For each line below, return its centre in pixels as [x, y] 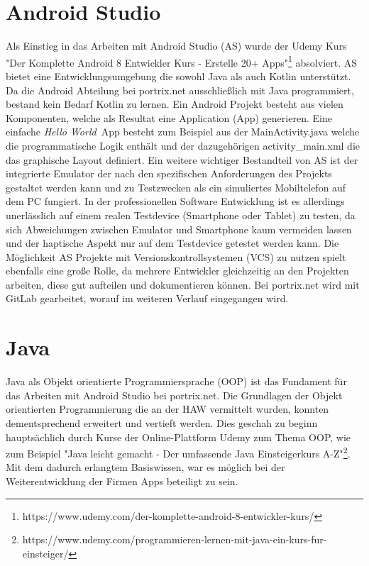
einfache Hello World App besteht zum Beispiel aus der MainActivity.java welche [183, 132]
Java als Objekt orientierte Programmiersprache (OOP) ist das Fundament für [176, 381]
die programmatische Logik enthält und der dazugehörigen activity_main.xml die [183, 145]
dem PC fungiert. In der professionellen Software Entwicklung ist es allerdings [175, 201]
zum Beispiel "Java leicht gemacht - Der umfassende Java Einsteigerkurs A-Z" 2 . [178, 452]
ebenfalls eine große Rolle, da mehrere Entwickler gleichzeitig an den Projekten [177, 271]
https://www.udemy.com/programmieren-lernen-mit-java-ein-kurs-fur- [175, 539]
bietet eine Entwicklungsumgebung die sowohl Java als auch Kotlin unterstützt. [178, 76]
